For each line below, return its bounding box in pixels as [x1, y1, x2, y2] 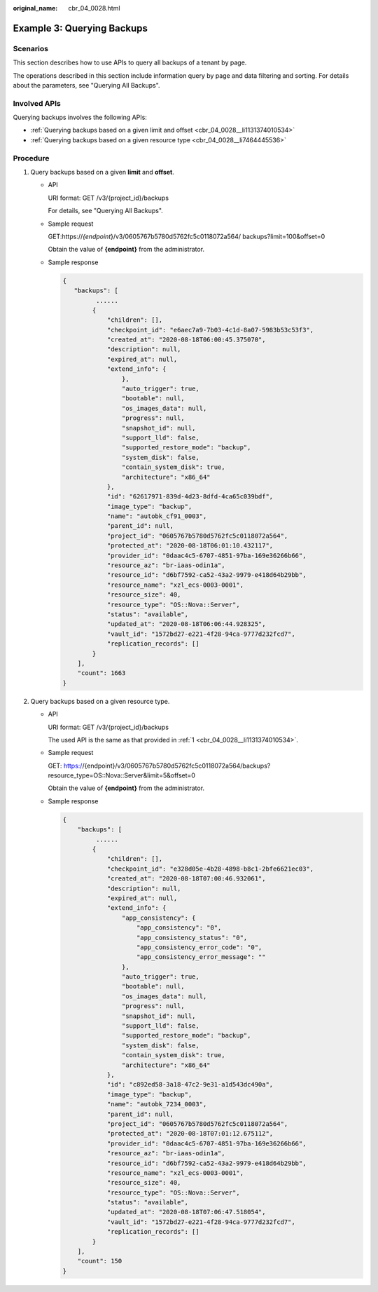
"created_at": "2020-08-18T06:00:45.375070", [106, 336, 266, 344]
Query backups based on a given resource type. [30, 697, 170, 705]
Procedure [13, 153, 50, 163]
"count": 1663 [77, 669, 126, 677]
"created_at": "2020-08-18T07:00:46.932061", [106, 875, 266, 883]
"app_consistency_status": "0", [136, 933, 248, 941]
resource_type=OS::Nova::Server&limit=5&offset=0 [48, 771, 196, 780]
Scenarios [13, 43, 49, 53]
